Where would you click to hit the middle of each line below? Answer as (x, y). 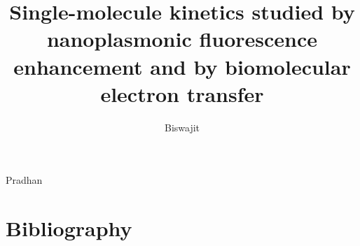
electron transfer (182, 93)
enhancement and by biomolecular (182, 66)
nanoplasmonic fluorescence (182, 39)
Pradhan (24, 180)
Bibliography (69, 228)
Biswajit (182, 127)
